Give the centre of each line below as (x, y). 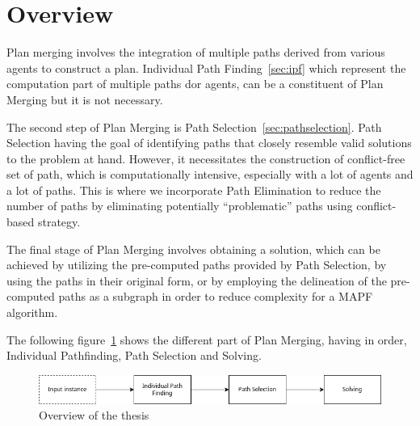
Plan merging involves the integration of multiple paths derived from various (196, 52)
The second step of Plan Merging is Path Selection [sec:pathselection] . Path (194, 127)
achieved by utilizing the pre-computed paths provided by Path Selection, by (197, 265)
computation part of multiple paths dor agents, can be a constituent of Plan (195, 84)
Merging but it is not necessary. (85, 99)
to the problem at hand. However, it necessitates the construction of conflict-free (206, 158)
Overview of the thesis (94, 415)
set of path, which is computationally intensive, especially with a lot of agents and (210, 174)
